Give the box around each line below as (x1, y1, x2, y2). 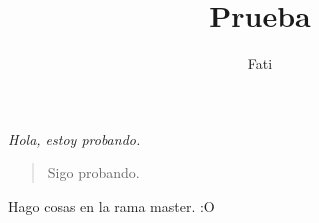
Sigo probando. (47, 162, 140, 183)
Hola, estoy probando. (8, 128, 141, 149)
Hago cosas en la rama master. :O (8, 195, 215, 216)
